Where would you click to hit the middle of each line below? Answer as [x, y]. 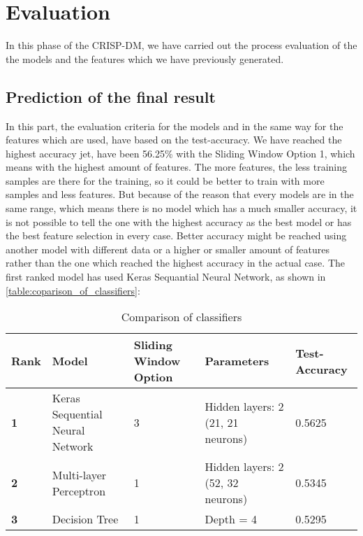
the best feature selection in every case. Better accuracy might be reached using [176, 235]
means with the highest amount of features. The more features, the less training [177, 167]
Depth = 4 [231, 519]
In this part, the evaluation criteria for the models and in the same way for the [175, 126]
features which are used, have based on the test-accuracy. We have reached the [174, 140]
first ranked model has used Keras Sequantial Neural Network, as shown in [166, 277]
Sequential [77, 414]
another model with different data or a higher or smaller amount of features [168, 249]
